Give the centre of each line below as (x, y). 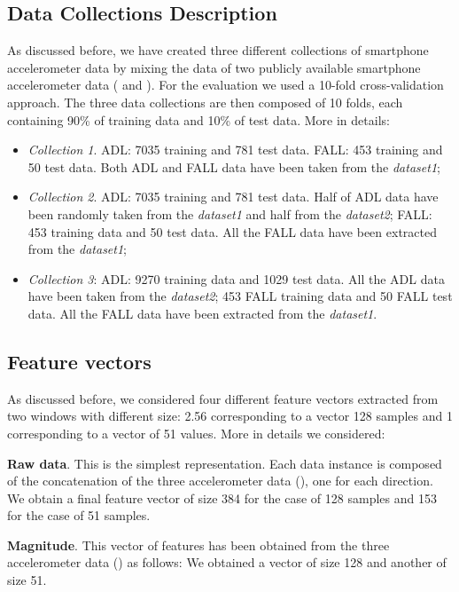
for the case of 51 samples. (79, 515)
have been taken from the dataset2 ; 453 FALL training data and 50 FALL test (240, 296)
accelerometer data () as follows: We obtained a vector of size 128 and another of (227, 562)
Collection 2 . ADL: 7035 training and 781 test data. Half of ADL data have (233, 197)
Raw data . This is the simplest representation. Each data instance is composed (225, 463)
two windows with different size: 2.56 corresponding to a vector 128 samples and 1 (230, 416)
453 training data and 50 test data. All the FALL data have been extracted (232, 231)
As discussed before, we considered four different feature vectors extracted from (223, 398)
